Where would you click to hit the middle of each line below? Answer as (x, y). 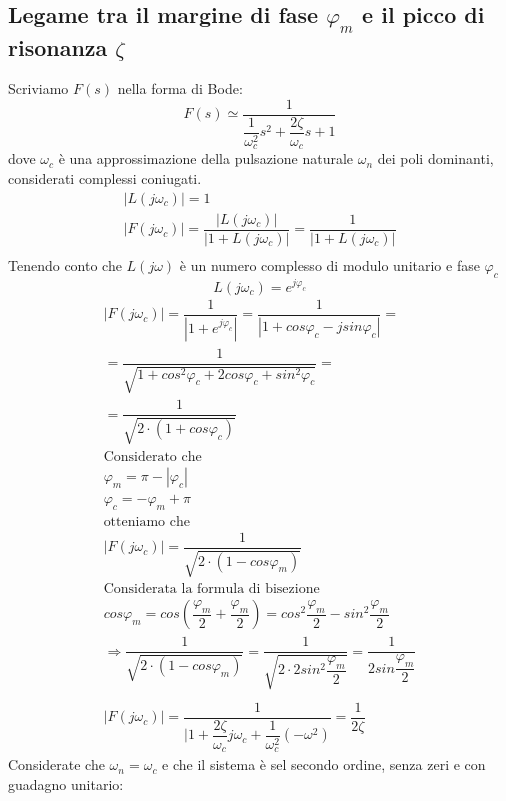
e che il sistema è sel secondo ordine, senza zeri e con (324, 764)
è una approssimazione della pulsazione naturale (206, 158)
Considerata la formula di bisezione (211, 589)
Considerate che (56, 764)
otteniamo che (146, 521)
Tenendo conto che (65, 264)
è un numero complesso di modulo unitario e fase (329, 264)
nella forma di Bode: (180, 88)
